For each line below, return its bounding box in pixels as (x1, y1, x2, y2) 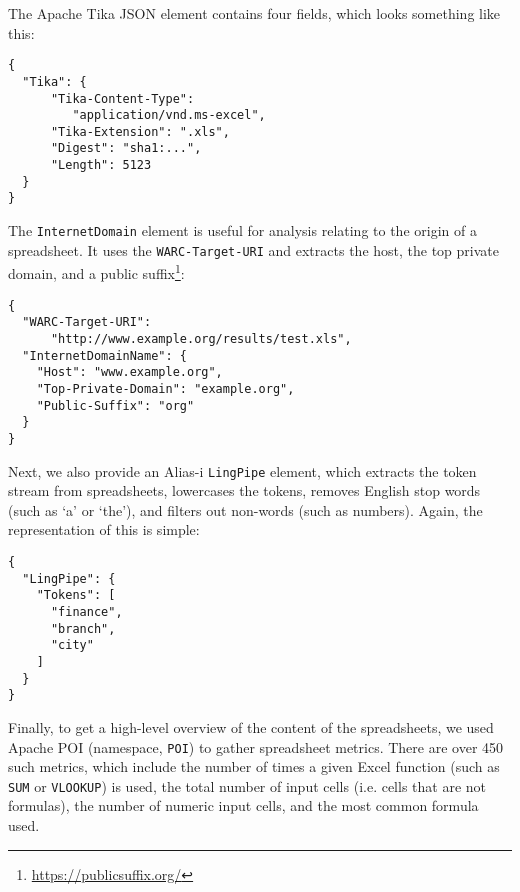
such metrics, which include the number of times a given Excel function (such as (8, 756, 500, 777)
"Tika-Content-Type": (50, 91, 195, 106)
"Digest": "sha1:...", (50, 141, 202, 156)
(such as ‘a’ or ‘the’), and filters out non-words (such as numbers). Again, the (8, 499, 483, 520)
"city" (50, 638, 94, 653)
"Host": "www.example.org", (36, 365, 223, 380)
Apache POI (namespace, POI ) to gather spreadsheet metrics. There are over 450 (8, 736, 504, 757)
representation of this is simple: (8, 519, 200, 540)
